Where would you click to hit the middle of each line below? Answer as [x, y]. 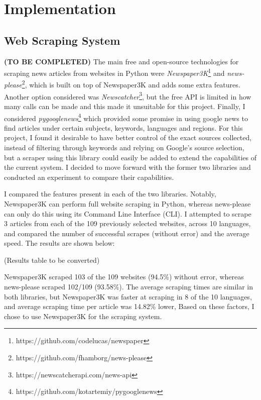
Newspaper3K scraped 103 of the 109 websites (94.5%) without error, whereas [124, 277]
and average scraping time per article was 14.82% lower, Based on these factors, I [129, 306]
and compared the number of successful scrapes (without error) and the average [127, 233]
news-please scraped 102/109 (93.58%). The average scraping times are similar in [129, 287]
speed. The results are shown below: [59, 243]
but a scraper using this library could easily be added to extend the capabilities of [130, 157]
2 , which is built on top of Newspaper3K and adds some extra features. [131, 84]
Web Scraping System [62, 40]
